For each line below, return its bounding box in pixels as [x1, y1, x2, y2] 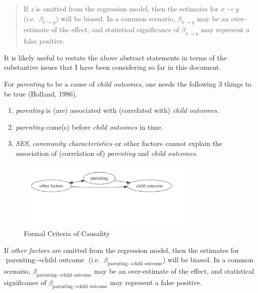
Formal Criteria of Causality [24, 228, 110, 239]
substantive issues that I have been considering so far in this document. [4, 62, 221, 72]
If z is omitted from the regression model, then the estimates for [23, 3, 219, 13]
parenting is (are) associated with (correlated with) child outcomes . [15, 105, 219, 115]
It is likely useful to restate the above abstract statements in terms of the [4, 52, 227, 62]
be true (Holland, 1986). [4, 88, 77, 98]
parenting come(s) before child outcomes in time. [15, 121, 163, 132]
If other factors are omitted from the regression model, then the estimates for [4, 244, 239, 255]
